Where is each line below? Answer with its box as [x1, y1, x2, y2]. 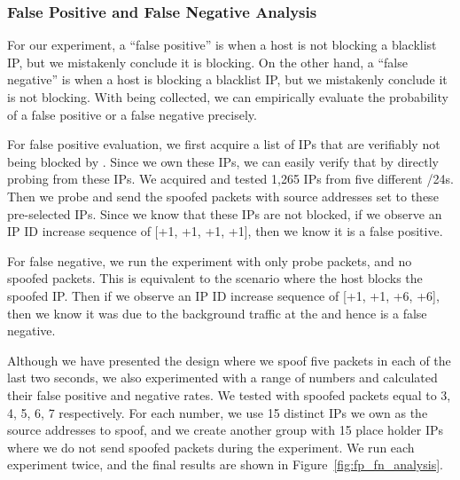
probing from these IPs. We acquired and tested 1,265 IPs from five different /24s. [7, 169, 454, 188]
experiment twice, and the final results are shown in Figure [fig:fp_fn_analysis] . [7, 455, 443, 474]
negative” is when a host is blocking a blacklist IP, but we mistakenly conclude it [7, 70, 448, 89]
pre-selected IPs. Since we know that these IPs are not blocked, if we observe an [7, 204, 442, 223]
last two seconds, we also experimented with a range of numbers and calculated [7, 368, 438, 387]
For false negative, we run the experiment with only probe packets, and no [7, 251, 412, 270]
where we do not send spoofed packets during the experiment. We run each [7, 437, 415, 456]
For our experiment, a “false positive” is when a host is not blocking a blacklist [7, 35, 437, 54]
